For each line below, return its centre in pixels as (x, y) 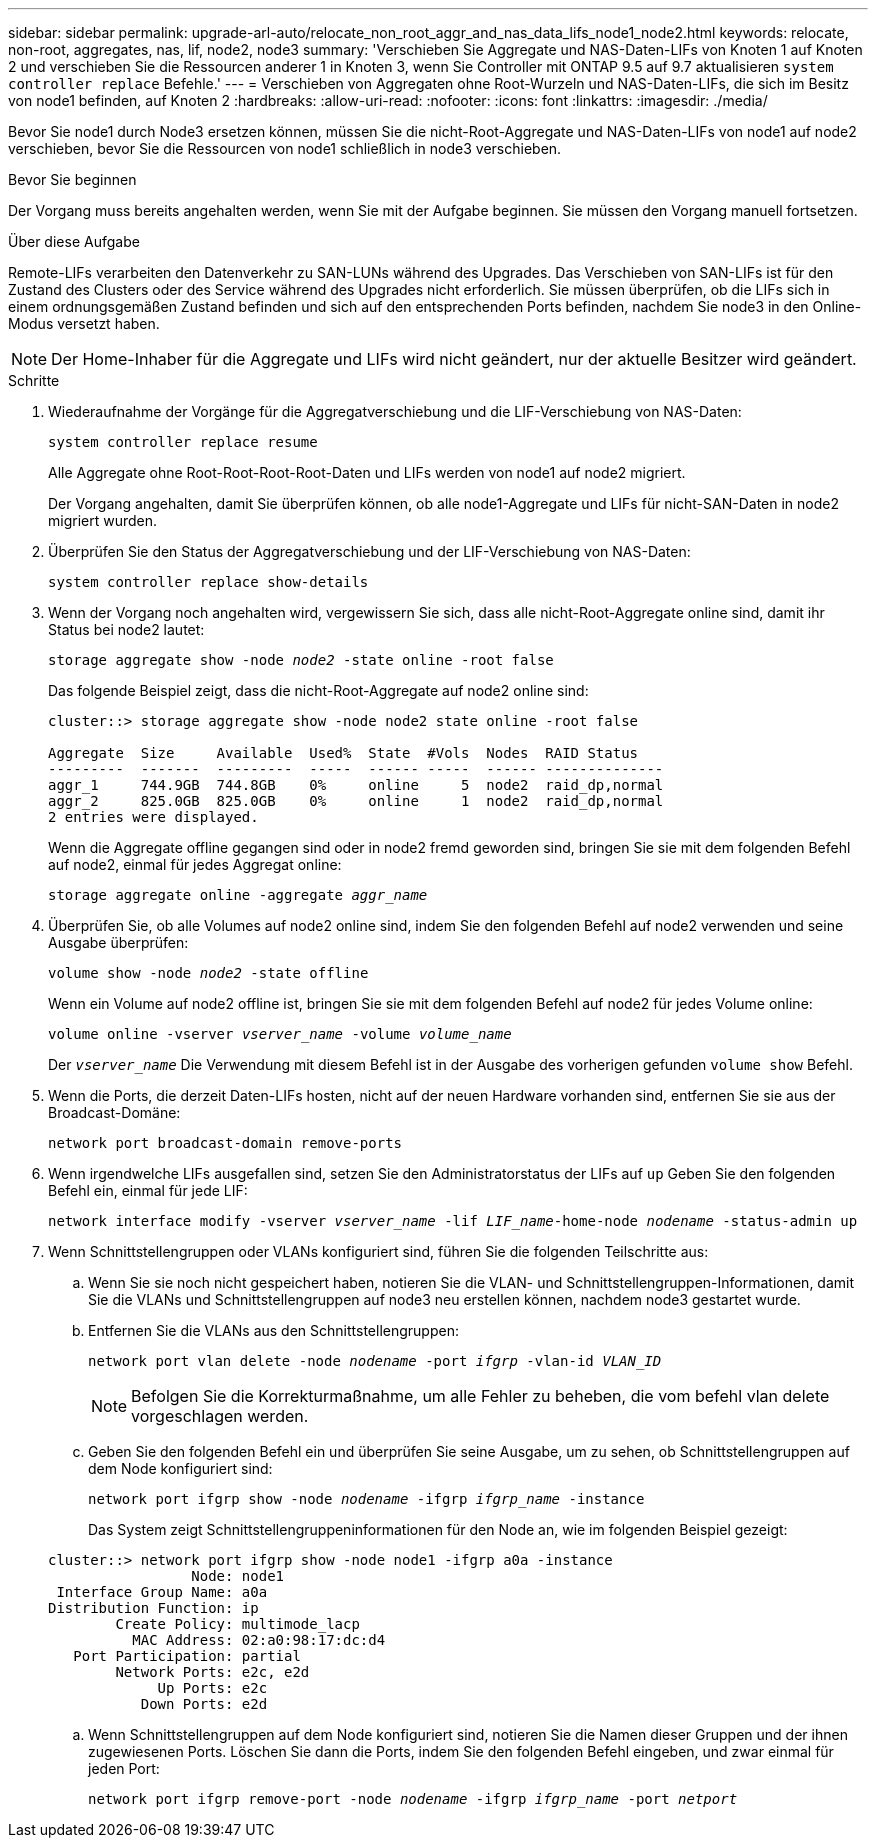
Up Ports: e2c (212, 1688)
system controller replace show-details (208, 582)
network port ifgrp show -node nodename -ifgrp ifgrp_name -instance (366, 1499)
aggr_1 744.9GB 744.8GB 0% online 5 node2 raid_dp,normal (356, 785)
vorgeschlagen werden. (220, 1416)
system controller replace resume (183, 442)
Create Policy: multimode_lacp (237, 1624)
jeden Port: (124, 1768)
